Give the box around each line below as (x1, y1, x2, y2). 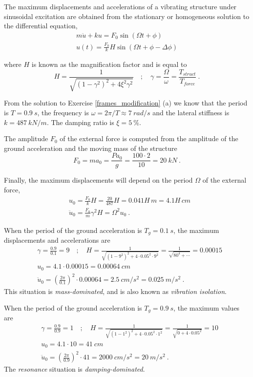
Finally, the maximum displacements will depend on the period (4, 175, 193, 185)
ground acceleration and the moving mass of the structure (4, 143, 177, 153)
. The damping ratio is (46, 117, 114, 127)
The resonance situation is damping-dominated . (4, 364, 145, 374)
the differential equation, (4, 21, 78, 31)
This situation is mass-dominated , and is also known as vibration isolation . (4, 286, 227, 296)
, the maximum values (173, 302, 240, 313)
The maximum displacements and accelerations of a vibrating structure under (4, 1, 237, 11)
